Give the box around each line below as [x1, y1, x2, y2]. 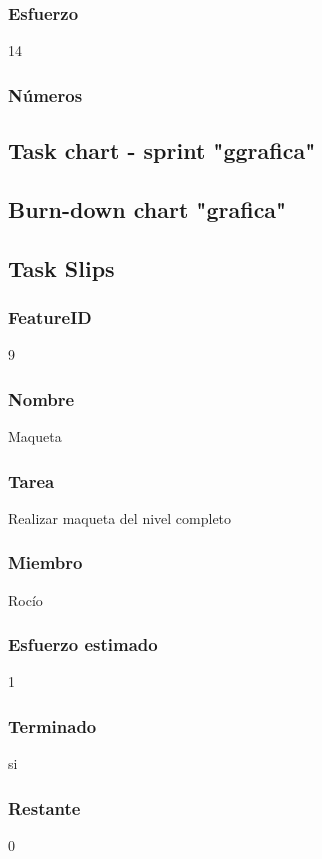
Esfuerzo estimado [8, 632, 158, 657]
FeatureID [8, 304, 92, 329]
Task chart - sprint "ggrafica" [8, 135, 316, 166]
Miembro [8, 550, 83, 575]
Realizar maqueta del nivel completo [8, 507, 232, 528]
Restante [8, 795, 81, 820]
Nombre [8, 386, 75, 411]
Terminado [8, 713, 97, 738]
